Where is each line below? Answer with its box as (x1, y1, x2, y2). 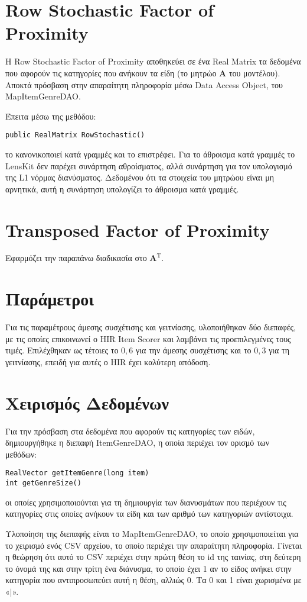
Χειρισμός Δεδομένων (5, 390, 169, 414)
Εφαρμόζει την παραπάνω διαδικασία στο (5, 252, 147, 264)
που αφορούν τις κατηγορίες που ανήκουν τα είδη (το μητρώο (5, 66, 217, 79)
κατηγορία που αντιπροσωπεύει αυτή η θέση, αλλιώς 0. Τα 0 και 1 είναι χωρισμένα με (5, 574, 302, 586)
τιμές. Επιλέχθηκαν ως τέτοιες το (5, 344, 119, 356)
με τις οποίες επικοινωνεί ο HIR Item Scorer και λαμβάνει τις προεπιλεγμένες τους (5, 332, 291, 345)
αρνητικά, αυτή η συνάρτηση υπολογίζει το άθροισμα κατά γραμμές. (5, 182, 239, 195)
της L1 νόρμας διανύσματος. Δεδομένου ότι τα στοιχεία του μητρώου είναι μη (5, 171, 274, 184)
